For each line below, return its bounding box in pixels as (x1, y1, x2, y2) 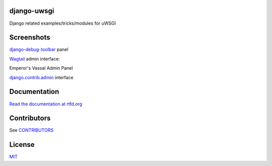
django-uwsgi (9, 7, 54, 15)
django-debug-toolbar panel (9, 46, 69, 52)
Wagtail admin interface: (9, 56, 60, 62)
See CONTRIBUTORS (9, 127, 54, 133)
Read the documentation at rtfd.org (9, 101, 83, 107)
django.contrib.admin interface (9, 74, 74, 80)
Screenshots (9, 33, 50, 42)
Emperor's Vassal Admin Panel (9, 65, 73, 71)
